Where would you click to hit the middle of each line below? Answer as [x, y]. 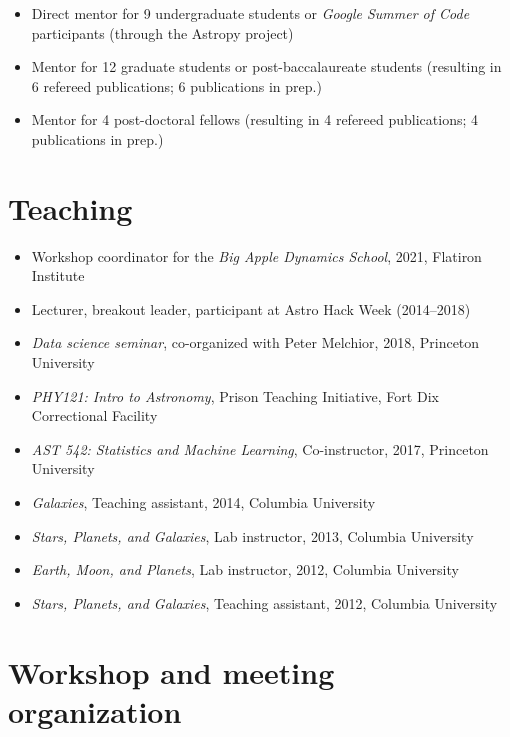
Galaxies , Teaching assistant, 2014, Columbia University [203, 502]
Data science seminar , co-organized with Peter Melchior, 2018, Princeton [255, 342]
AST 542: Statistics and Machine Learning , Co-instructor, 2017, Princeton [260, 448]
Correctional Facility [94, 415]
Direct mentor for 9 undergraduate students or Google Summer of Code [250, 13]
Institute [58, 275]
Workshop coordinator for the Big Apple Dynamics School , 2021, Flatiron [256, 255]
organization [95, 710]
